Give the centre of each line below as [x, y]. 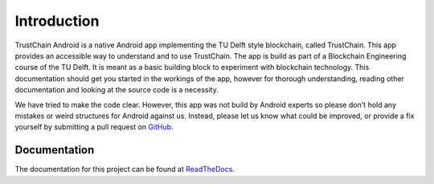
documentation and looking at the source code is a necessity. [117, 90]
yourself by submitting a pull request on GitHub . [94, 127]
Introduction [57, 21]
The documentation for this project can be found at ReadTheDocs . [125, 170]
